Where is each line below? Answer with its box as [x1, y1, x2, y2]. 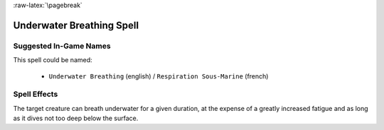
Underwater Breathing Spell [13, 19, 139, 31]
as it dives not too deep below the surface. [13, 114, 139, 123]
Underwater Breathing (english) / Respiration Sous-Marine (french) [48, 71, 269, 81]
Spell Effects [13, 89, 58, 99]
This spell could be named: [13, 56, 92, 64]
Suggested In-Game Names [13, 41, 111, 51]
